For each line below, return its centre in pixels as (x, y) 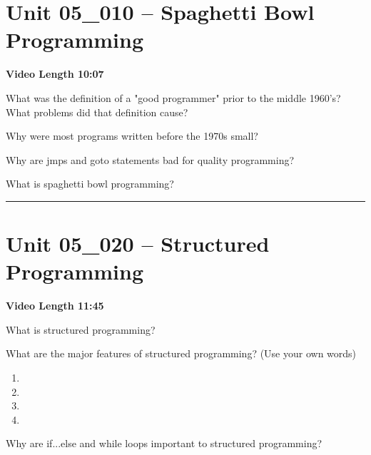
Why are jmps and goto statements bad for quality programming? (150, 159)
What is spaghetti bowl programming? (90, 184)
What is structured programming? (81, 329)
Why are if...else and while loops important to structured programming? (164, 443)
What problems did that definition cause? (97, 112)
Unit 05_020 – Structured (138, 244)
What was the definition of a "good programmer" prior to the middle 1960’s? (173, 97)
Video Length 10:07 (55, 74)
